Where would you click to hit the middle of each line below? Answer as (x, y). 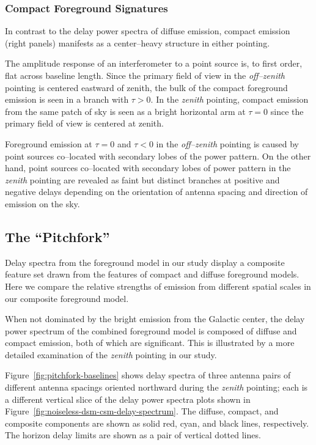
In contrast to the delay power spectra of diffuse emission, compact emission (148, 31)
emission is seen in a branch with (67, 99)
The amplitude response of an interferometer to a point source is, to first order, (154, 63)
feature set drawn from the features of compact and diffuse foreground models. (152, 274)
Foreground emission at (49, 143)
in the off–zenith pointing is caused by (227, 143)
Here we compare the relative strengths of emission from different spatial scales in (158, 286)
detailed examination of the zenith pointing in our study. (111, 354)
